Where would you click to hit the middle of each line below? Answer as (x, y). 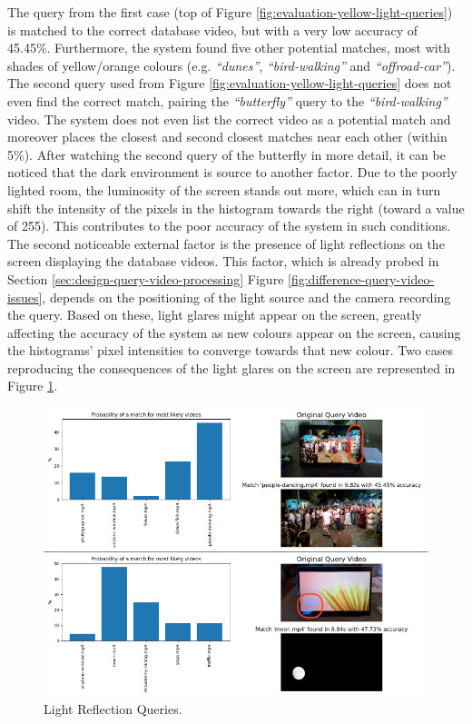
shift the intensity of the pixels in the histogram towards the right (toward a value (236, 208)
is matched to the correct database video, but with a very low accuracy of (213, 30)
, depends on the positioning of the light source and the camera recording (246, 297)
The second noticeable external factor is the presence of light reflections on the (226, 243)
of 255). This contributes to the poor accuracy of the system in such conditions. (229, 226)
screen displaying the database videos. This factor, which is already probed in (223, 261)
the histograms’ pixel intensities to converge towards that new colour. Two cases (231, 350)
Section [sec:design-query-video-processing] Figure (146, 278)
